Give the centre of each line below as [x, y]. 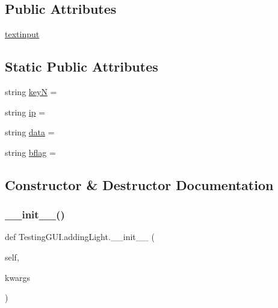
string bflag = [30, 152]
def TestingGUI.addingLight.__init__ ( [80, 237]
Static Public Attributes [82, 66]
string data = [30, 132]
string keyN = [31, 91]
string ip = [25, 112]
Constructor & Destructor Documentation [139, 184]
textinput [22, 34]
